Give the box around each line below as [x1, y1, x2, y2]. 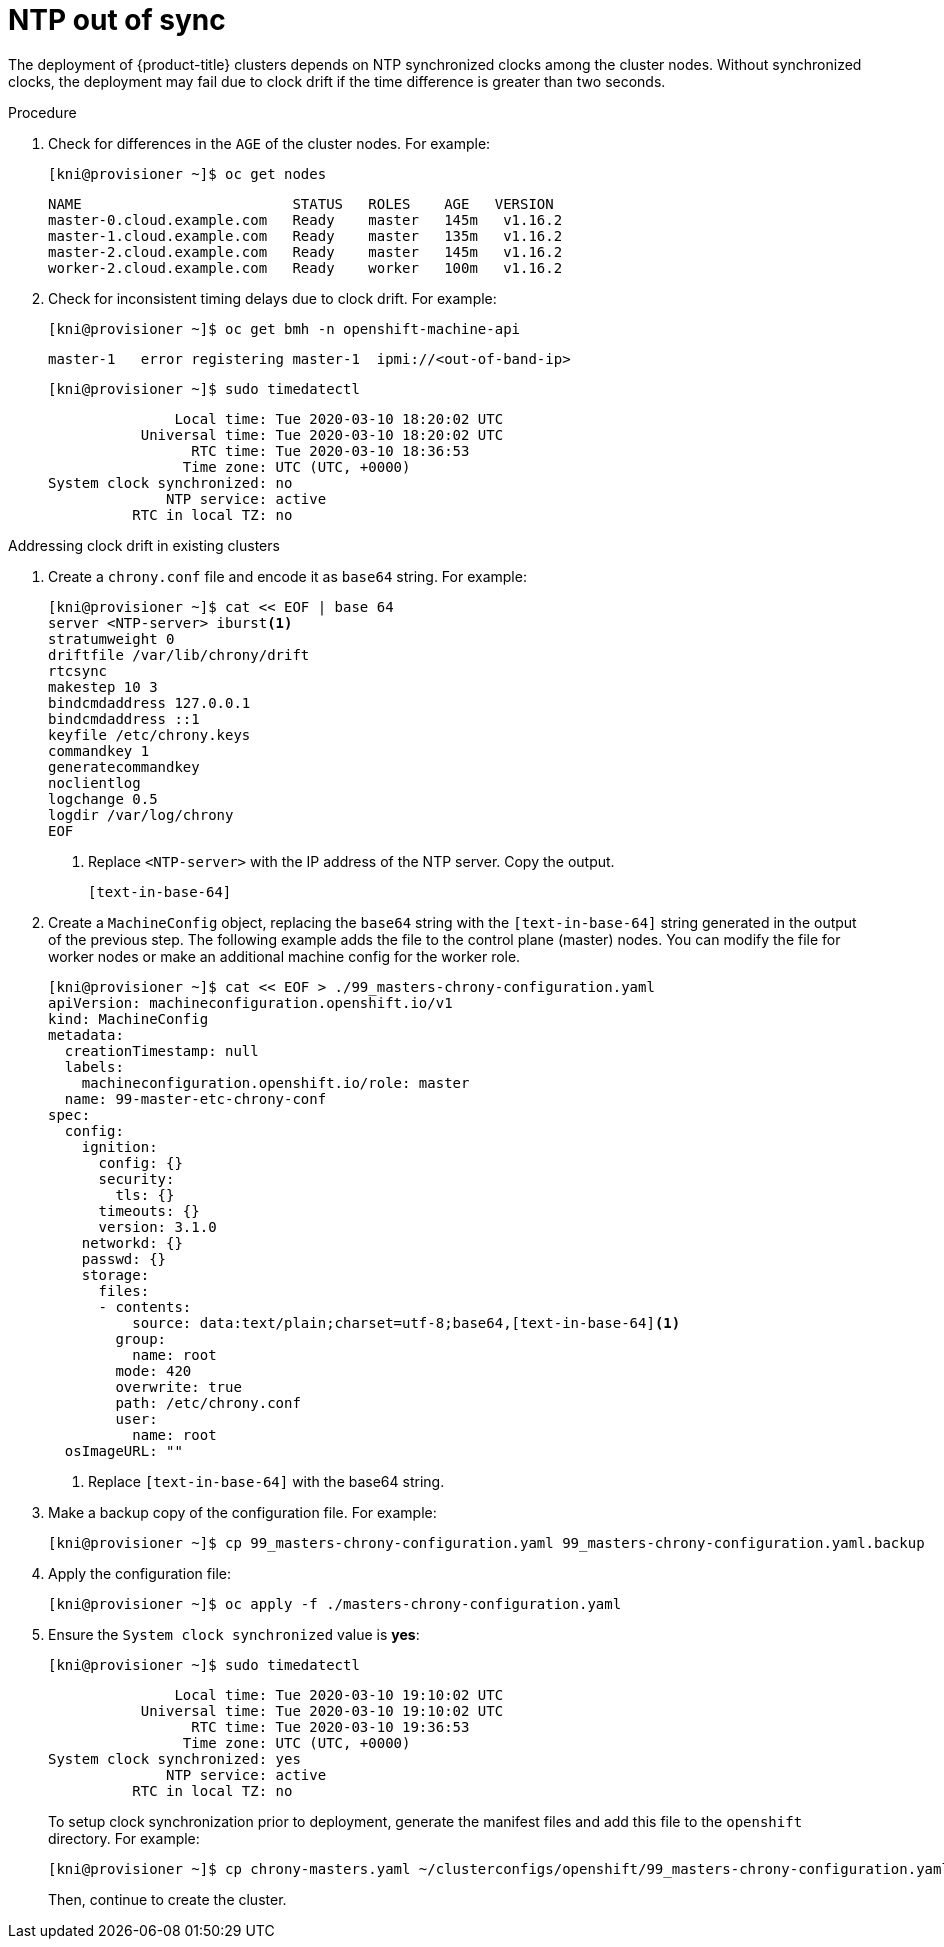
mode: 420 [115, 1362, 192, 1379]
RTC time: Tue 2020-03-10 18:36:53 [191, 442, 470, 459]
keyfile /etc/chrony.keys [48, 726, 251, 743]
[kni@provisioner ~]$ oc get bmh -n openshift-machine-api [48, 320, 521, 337]
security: [98, 1170, 175, 1187]
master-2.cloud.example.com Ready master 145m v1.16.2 [48, 243, 563, 260]
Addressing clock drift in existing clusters [8, 536, 280, 554]
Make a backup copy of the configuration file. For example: [48, 1503, 437, 1521]
